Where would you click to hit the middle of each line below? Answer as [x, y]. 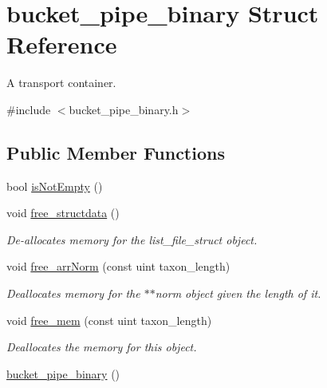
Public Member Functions [116, 152]
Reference [62, 44]
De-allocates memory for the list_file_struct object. [132, 239]
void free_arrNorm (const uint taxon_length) [118, 266]
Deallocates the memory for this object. [102, 347]
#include [29, 109]
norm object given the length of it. [238, 293]
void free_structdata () [63, 213]
